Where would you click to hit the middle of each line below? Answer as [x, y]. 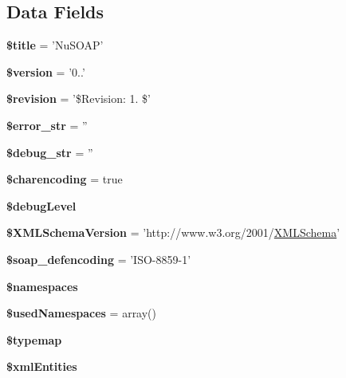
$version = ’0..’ [46, 71]
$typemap [34, 339]
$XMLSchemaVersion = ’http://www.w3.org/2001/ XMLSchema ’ [173, 232]
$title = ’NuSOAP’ [55, 45]
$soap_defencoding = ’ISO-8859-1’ [99, 259]
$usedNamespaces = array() [82, 313]
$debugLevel [41, 205]
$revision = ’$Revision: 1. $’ [79, 98]
